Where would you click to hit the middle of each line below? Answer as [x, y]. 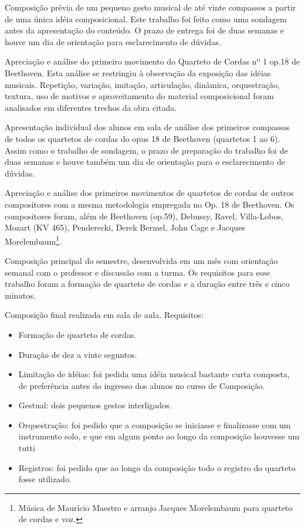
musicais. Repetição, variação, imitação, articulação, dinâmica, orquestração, [142, 84]
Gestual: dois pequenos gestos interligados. [95, 405]
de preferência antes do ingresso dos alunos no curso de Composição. [142, 385]
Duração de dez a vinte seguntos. [78, 354]
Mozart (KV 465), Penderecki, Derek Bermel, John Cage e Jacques [125, 227]
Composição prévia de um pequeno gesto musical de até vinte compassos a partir [150, 7]
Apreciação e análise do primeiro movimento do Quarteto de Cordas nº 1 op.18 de [152, 61]
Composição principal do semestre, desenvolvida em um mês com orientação [141, 260]
